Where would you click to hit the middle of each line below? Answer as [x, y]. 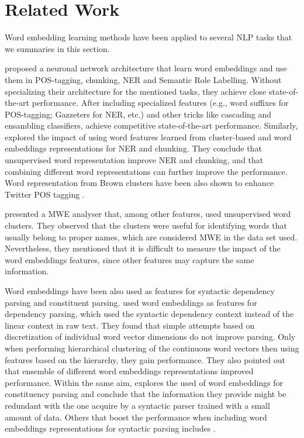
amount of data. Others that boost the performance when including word [136, 417]
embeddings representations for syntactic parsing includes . [110, 428]
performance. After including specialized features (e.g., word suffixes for [160, 103]
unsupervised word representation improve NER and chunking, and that [134, 160]
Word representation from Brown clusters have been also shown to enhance [139, 183]
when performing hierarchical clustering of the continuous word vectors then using [152, 348]
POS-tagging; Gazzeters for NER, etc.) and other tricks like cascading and [138, 114]
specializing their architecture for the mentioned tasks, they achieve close [136, 91]
